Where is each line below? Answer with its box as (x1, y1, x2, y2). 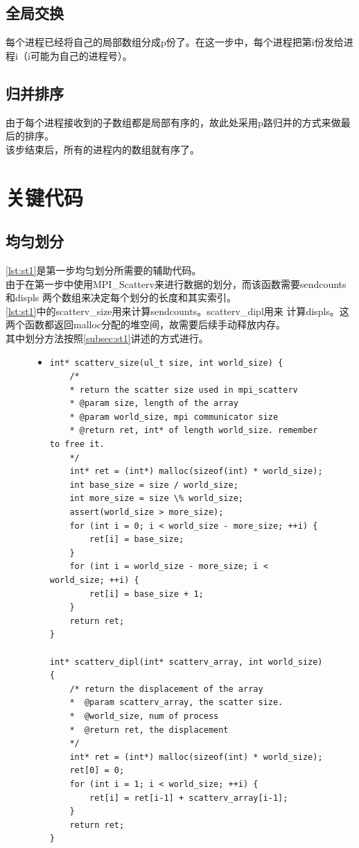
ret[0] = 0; (69, 765, 125, 776)
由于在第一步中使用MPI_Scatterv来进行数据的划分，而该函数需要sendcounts (6, 276, 347, 291)
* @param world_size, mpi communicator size (69, 412, 279, 422)
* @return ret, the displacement (69, 724, 229, 735)
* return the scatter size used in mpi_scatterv (69, 384, 298, 395)
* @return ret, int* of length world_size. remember (69, 425, 318, 436)
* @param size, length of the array (69, 398, 238, 409)
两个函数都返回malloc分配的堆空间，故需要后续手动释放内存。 (6, 317, 286, 332)
